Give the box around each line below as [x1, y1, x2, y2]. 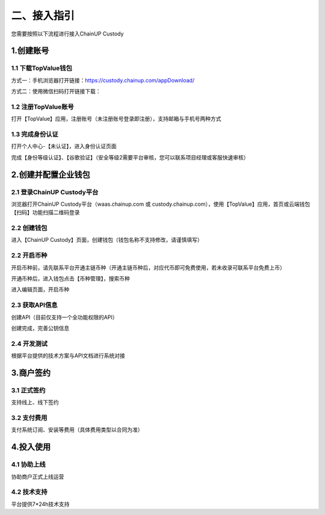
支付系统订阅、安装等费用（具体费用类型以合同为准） [11, 426, 143, 433]
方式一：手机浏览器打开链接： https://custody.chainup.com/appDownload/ [11, 76, 195, 84]
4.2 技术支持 [11, 488, 48, 496]
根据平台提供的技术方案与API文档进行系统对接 [11, 352, 126, 359]
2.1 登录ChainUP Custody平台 [11, 188, 99, 196]
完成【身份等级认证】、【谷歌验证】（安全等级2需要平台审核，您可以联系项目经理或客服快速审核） [11, 153, 249, 161]
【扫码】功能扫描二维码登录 [11, 209, 80, 216]
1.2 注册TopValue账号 [11, 102, 75, 111]
